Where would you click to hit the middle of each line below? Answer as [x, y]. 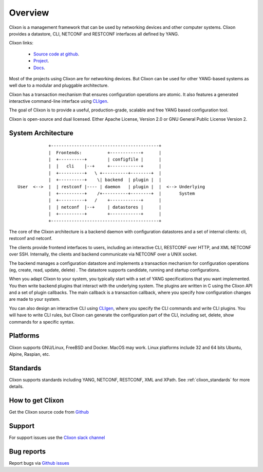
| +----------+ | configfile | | [105, 160]
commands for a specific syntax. [42, 322]
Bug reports [28, 451]
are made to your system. [35, 299]
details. [16, 386]
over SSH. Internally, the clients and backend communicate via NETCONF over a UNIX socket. [103, 254]
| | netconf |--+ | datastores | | [105, 207]
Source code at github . [56, 54]
